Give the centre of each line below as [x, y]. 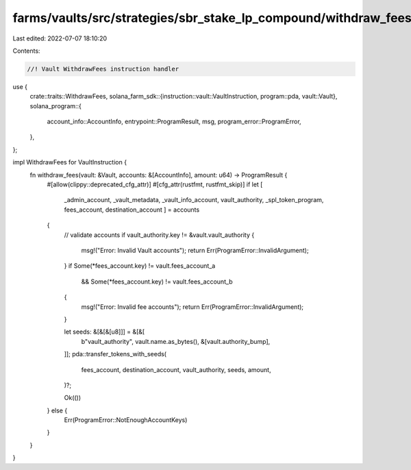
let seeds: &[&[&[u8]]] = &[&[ [104, 332]
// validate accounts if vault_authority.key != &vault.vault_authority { [159, 235]
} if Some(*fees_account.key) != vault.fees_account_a [140, 266]
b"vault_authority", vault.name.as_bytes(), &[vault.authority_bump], [176, 341]
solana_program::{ [56, 106]
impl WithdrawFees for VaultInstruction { [70, 162]
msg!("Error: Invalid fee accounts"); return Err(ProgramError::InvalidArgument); [192, 307]
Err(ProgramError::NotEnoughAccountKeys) [126, 420]
